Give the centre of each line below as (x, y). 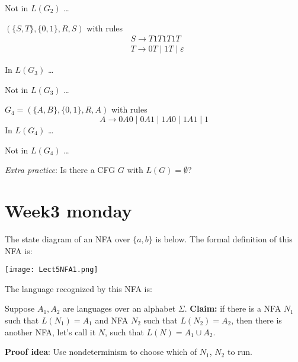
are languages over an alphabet (119, 308)
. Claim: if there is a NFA (233, 308)
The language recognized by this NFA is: (78, 288)
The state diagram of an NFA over (68, 238)
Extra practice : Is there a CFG (60, 170)
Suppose (20, 308)
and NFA (112, 320)
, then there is (257, 320)
